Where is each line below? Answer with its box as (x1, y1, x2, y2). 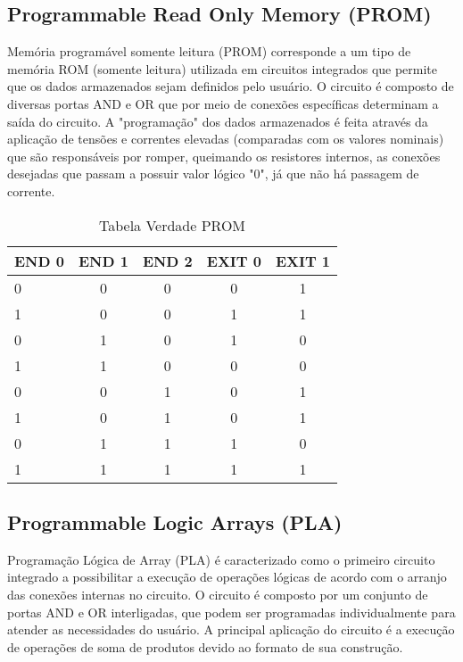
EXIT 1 (275, 250, 331, 271)
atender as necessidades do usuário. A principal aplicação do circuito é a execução (7, 620, 455, 639)
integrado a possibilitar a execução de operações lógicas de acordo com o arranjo (7, 567, 447, 586)
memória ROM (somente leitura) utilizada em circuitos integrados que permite (7, 59, 438, 78)
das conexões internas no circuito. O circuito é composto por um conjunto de (7, 584, 428, 603)
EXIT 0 (206, 250, 261, 271)
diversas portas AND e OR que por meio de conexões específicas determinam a (7, 94, 439, 112)
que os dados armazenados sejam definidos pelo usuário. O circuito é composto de (7, 77, 454, 95)
